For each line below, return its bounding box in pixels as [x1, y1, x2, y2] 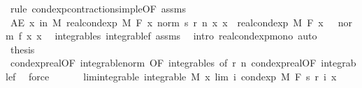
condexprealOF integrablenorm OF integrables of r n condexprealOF [10, 55, 317, 70]
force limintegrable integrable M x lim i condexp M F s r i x [29, 69, 337, 83]
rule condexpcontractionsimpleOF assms [10, 1, 187, 15]
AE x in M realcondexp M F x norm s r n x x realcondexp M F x [10, 15, 324, 29]
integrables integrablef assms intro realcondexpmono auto [55, 28, 317, 43]
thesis [10, 42, 35, 56]
